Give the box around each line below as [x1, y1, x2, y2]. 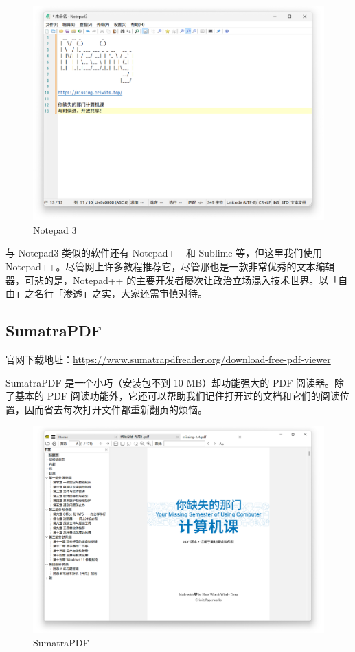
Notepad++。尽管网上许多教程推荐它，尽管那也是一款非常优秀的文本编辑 [5, 259, 335, 273]
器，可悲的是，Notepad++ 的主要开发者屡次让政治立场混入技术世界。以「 [5, 272, 339, 287]
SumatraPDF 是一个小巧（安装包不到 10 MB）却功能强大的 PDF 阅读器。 [5, 375, 334, 389]
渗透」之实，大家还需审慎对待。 [62, 286, 207, 301]
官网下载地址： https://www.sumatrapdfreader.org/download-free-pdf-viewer [5, 351, 331, 366]
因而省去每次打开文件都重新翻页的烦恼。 [24, 402, 207, 416]
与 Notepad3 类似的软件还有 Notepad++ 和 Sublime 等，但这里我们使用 [5, 246, 323, 260]
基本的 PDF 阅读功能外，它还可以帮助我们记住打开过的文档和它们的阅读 [14, 389, 340, 403]
